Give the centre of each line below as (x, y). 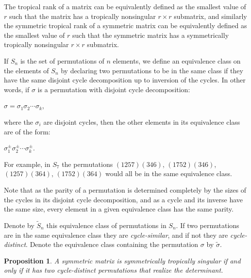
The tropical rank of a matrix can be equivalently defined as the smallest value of (125, 6)
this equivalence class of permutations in (106, 225)
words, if (17, 89)
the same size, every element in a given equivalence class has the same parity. (119, 209)
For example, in (27, 164)
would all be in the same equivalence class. (169, 173)
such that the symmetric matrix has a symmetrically (151, 35)
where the (18, 122)
